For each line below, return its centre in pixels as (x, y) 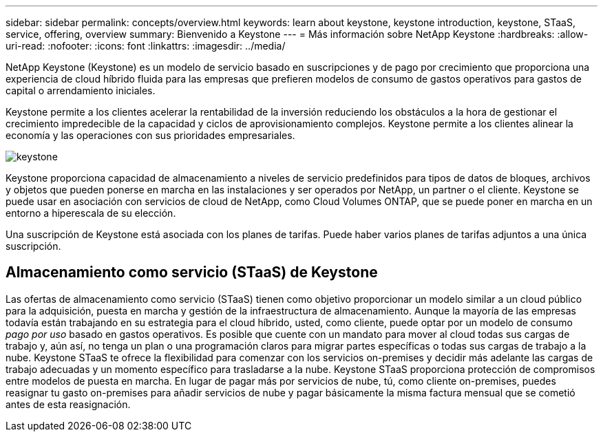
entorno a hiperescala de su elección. (91, 213)
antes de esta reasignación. (68, 404)
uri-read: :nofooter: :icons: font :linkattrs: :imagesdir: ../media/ (146, 46)
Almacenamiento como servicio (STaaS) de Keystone (192, 273)
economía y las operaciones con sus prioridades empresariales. (150, 135)
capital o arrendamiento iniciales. (81, 90)
